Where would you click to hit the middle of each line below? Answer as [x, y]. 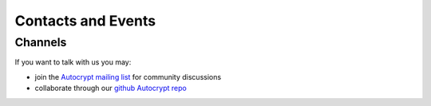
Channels [41, 42]
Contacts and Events [85, 21]
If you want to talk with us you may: [73, 62]
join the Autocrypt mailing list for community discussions [128, 77]
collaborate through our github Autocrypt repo [111, 88]
